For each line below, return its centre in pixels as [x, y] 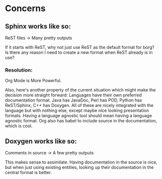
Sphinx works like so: [38, 26]
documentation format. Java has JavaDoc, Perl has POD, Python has [73, 100]
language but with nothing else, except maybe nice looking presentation [77, 111]
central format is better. [28, 173]
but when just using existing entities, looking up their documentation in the [79, 167]
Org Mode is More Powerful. [33, 81]
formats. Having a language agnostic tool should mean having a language [79, 116]
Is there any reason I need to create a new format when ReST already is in [79, 52]
